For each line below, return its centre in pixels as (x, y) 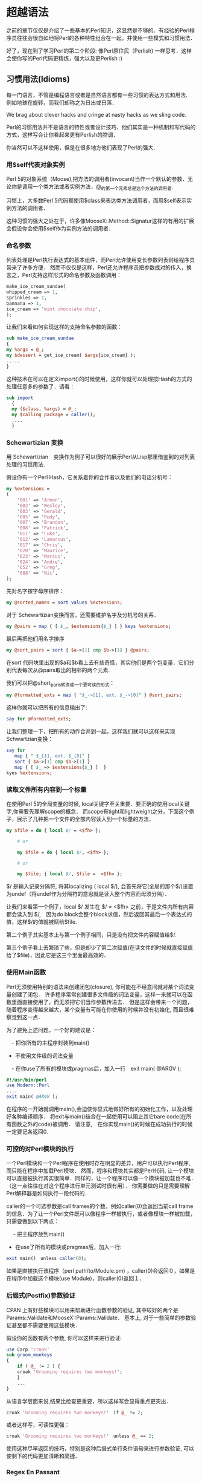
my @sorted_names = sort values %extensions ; (64, 602)
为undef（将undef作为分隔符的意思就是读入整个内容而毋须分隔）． (88, 894)
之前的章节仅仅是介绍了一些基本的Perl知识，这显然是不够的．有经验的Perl (98, 30)
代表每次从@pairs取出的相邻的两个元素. (61, 670)
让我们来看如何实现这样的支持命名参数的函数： (64, 327)
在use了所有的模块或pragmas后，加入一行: (68, 1247)
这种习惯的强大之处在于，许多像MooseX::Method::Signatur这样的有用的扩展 (100, 221)
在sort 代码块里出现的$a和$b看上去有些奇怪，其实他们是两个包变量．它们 (98, 662)
